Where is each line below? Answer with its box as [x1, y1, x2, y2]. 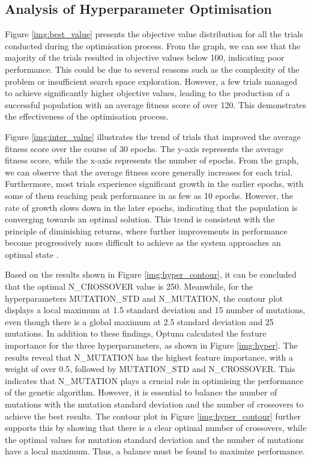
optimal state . [5, 248, 59, 260]
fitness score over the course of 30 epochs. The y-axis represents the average [5, 142, 283, 154]
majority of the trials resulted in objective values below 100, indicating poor [5, 51, 285, 64]
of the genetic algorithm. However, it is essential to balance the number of [5, 386, 277, 398]
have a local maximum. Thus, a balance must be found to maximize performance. [5, 445, 305, 457]
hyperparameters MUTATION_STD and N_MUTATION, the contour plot [5, 292, 283, 304]
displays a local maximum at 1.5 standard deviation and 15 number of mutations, [5, 304, 306, 316]
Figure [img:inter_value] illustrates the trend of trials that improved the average [5, 130, 301, 142]
